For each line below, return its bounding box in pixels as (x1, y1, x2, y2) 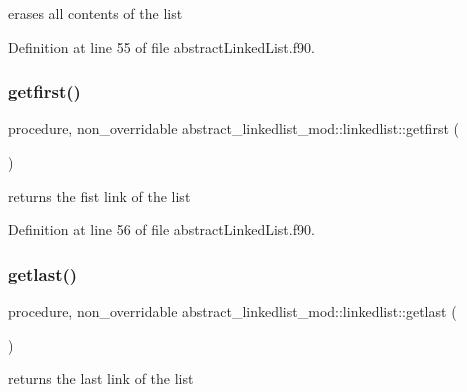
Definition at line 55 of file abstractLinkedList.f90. (8, 36, 315, 57)
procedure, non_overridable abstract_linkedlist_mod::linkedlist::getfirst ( (8, 118, 459, 139)
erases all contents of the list (8, 3, 183, 23)
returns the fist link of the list (8, 185, 191, 206)
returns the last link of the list (8, 368, 194, 389)
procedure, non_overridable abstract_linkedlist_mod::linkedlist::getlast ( (8, 301, 457, 321)
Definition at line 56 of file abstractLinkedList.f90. (8, 219, 315, 240)
